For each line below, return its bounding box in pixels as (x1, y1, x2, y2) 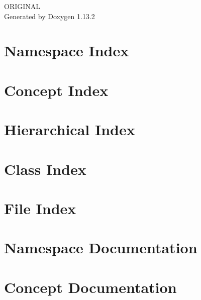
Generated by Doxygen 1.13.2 (4, 11, 95, 21)
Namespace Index (4, 40, 129, 61)
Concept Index (4, 79, 109, 100)
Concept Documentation (4, 276, 177, 297)
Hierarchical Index (4, 119, 135, 140)
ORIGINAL (4, 1, 41, 11)
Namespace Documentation (4, 237, 197, 258)
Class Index (4, 158, 86, 179)
